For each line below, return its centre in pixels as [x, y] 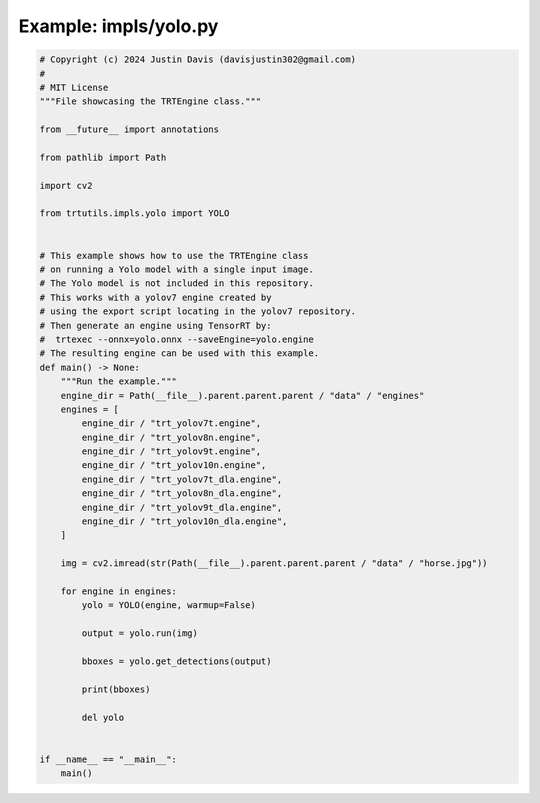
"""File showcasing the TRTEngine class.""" [150, 101]
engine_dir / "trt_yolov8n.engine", [171, 437]
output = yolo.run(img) [140, 633]
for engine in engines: [118, 591]
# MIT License [74, 87]
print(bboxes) [116, 689]
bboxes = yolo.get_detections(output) [176, 661]
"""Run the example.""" [118, 381]
